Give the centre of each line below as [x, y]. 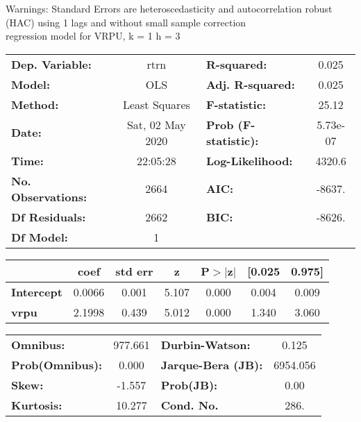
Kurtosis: [37, 405]
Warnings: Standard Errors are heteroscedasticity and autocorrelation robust [169, 8]
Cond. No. [190, 405]
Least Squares [156, 104]
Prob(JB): [189, 385]
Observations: [49, 196]
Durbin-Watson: [205, 344]
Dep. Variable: [51, 64]
